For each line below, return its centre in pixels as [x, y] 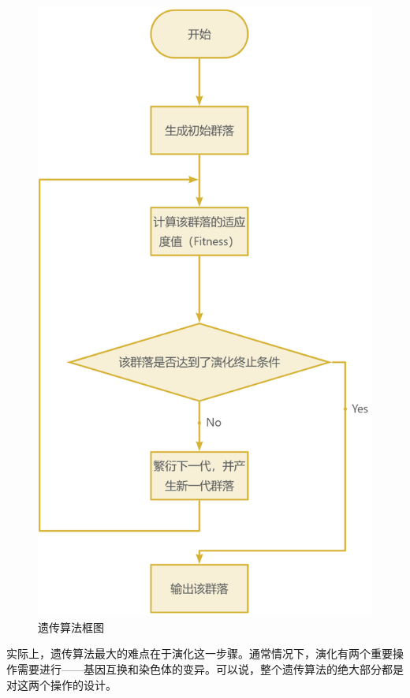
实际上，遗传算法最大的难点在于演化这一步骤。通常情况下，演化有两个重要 [199, 653]
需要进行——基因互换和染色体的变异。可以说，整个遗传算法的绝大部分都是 [210, 668]
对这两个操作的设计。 [61, 684]
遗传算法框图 [71, 627]
